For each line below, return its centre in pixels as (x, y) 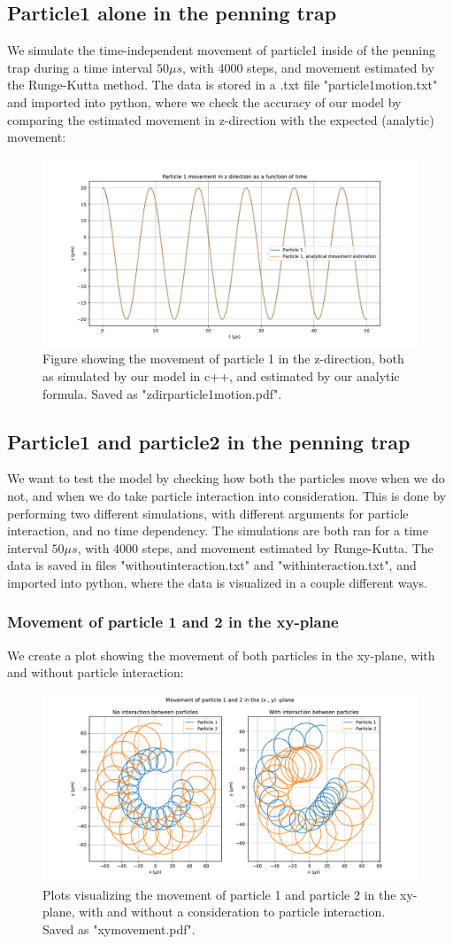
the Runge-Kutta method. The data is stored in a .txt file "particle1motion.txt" (223, 85)
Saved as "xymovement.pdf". (119, 928)
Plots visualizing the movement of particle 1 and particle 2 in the (219, 894)
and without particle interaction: (96, 672)
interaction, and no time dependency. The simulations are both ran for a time (218, 531)
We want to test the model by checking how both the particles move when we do (226, 478)
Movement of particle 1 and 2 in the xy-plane (173, 622)
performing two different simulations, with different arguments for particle (208, 513)
